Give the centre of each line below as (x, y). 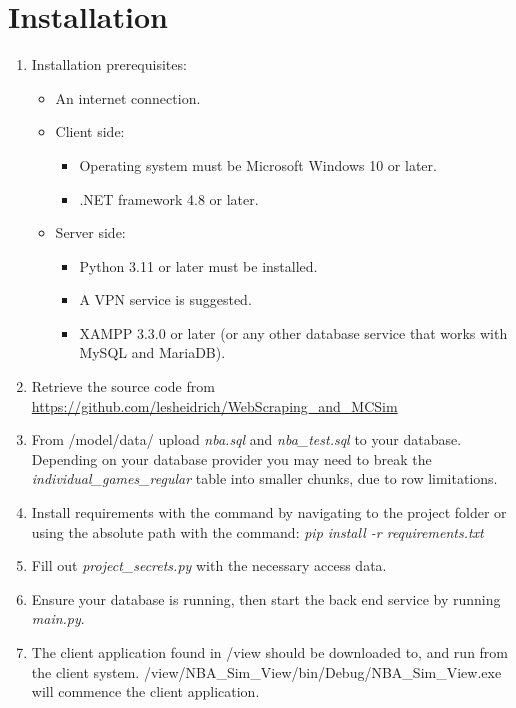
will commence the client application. (145, 691)
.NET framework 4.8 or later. (169, 198)
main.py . (58, 618)
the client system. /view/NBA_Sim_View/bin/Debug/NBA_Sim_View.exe (266, 671)
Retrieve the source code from (123, 386)
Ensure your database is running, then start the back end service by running (266, 598)
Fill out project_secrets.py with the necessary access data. (209, 565)
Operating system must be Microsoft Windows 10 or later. (258, 164)
